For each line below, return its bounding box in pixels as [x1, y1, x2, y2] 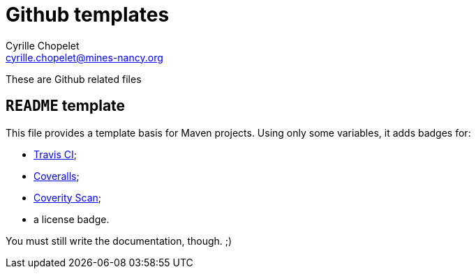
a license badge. [34, 213, 110, 225]
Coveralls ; [34, 169, 80, 182]
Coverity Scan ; [34, 191, 102, 204]
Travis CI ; [34, 148, 77, 160]
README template [6, 97, 126, 115]
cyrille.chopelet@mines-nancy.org [6, 51, 163, 63]
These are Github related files [6, 73, 142, 85]
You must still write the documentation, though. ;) [6, 234, 232, 247]
